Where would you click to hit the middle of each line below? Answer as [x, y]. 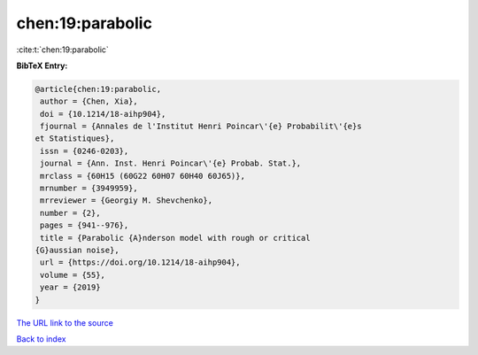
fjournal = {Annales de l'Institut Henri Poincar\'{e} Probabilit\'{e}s [201, 127]
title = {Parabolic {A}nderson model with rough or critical [175, 238]
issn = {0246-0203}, [85, 151]
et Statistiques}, [75, 139]
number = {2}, [70, 213]
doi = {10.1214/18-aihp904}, [103, 114]
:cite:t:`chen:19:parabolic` [63, 50]
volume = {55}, [73, 275]
